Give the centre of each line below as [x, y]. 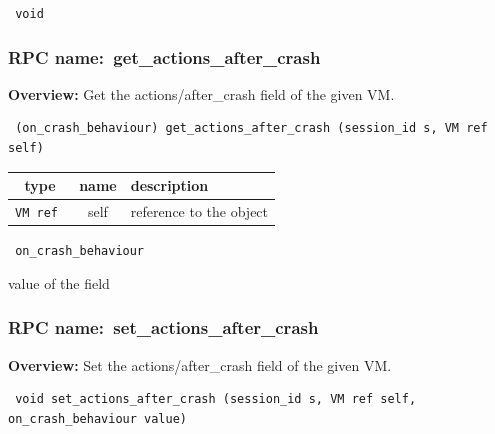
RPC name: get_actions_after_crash [164, 56]
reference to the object [199, 211]
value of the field [59, 282]
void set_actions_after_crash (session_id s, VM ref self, [216, 399]
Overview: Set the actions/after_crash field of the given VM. [200, 364]
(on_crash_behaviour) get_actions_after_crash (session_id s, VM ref [251, 128]
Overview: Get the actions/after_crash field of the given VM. [201, 93]
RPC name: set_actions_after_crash [163, 327]
